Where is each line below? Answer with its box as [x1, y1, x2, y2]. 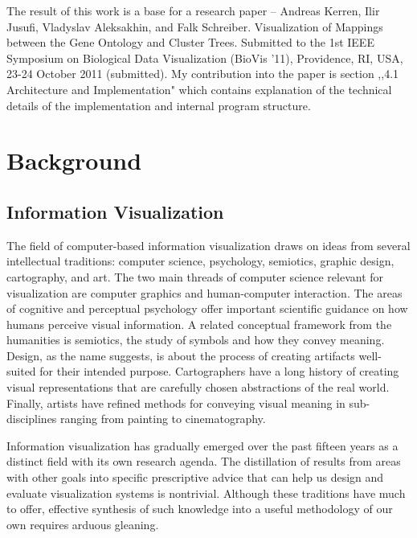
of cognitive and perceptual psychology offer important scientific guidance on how [6, 300, 408, 317]
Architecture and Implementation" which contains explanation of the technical [6, 80, 392, 97]
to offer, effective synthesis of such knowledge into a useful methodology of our [6, 500, 393, 517]
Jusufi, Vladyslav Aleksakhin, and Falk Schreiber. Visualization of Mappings [6, 18, 383, 35]
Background [6, 144, 142, 177]
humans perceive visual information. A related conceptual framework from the [6, 315, 392, 332]
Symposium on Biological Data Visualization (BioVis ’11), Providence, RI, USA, [6, 49, 403, 66]
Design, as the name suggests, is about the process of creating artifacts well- [6, 347, 382, 363]
